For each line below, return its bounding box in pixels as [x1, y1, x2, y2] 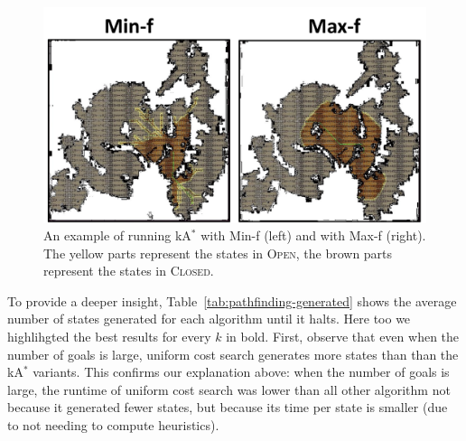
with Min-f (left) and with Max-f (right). [200, 226, 426, 245]
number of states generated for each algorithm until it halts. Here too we [7, 309, 411, 328]
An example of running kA [43, 226, 191, 245]
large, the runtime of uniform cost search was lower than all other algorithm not [7, 380, 451, 399]
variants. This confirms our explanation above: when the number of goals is [33, 362, 450, 381]
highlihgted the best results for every [7, 327, 211, 346]
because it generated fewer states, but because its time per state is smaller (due [7, 398, 448, 417]
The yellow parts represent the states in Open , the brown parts [43, 243, 393, 262]
